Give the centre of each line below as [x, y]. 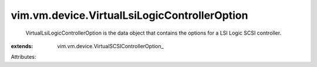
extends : [22, 46]
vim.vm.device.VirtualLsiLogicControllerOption [129, 15]
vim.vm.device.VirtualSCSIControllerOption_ [110, 46]
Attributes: [23, 57]
